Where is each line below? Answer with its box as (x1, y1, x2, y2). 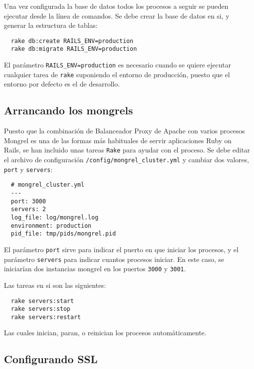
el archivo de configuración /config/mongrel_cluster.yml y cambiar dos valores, (4, 154, 249, 165)
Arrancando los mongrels (4, 103, 133, 118)
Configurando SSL (4, 351, 98, 367)
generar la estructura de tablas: (4, 20, 98, 30)
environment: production (11, 222, 91, 229)
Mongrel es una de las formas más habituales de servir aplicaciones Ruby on (4, 135, 232, 145)
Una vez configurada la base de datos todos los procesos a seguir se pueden (4, 1, 229, 11)
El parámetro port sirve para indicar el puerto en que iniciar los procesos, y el (4, 244, 239, 254)
